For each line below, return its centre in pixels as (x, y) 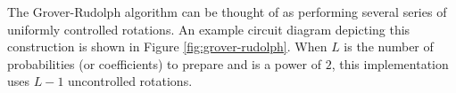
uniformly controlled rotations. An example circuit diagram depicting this (209, 29)
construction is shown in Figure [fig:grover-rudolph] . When (167, 46)
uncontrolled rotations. (130, 81)
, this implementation (390, 63)
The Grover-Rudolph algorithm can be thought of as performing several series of (227, 12)
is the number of (389, 46)
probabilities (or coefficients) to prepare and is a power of (164, 63)
